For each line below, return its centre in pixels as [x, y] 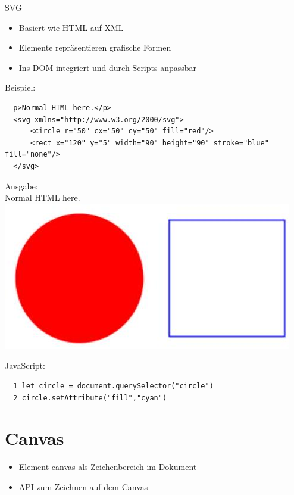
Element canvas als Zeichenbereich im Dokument [108, 467]
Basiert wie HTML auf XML [71, 27]
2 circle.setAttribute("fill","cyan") [90, 398]
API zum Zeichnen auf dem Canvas [83, 486]
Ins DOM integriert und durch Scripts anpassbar [108, 67]
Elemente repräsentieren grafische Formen [95, 47]
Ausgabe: [21, 186]
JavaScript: [25, 365]
